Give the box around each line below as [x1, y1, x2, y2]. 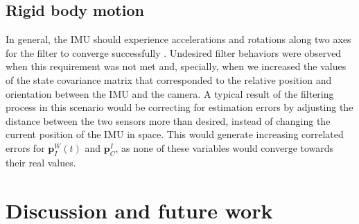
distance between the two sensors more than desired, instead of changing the [6, 113, 331, 128]
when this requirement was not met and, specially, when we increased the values [6, 59, 347, 74]
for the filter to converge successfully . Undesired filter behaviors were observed [6, 45, 342, 60]
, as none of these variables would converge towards [115, 140, 334, 155]
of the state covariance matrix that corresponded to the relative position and [6, 72, 332, 87]
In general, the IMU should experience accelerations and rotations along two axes [6, 32, 351, 46]
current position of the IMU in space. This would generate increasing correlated [6, 127, 344, 141]
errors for [6, 140, 45, 155]
